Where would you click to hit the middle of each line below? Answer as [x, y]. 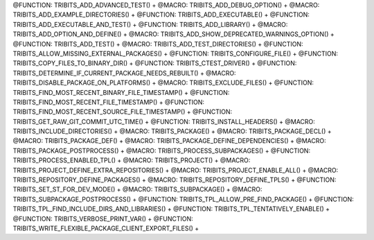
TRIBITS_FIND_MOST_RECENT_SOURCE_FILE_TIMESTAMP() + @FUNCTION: [123, 112]
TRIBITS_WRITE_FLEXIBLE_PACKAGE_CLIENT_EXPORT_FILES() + [106, 228]
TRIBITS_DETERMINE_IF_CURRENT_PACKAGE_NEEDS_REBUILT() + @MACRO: [124, 73]
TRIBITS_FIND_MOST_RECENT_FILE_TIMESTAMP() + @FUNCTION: [108, 102]
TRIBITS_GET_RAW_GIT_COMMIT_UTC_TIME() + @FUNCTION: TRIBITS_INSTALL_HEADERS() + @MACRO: [164, 121]
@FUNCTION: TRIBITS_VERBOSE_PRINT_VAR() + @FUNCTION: [103, 218]
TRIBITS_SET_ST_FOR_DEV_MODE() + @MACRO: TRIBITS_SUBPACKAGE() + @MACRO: [137, 189]
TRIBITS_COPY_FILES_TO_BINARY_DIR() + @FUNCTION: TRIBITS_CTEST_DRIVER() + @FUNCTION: [155, 63]
